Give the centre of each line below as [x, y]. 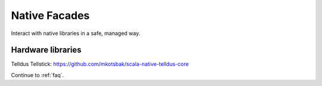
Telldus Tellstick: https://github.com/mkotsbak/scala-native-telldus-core [100, 64]
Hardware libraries [46, 50]
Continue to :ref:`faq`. [38, 75]
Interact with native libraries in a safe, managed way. [75, 33]
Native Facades [50, 15]
